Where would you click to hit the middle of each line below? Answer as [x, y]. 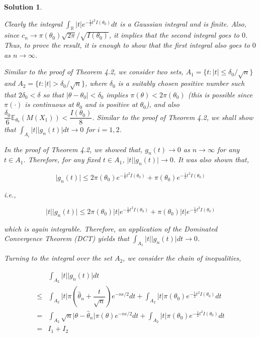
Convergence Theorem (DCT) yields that [67, 238]
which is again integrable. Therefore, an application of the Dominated [111, 228]
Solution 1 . [23, 7]
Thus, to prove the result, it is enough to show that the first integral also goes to [127, 45]
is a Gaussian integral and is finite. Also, [183, 23]
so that [53, 94]
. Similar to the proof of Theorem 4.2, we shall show [173, 117]
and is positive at [111, 104]
